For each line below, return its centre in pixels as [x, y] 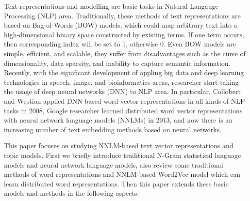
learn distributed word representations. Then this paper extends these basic [116, 183]
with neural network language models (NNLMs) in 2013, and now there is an [118, 120]
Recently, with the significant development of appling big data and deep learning [124, 72]
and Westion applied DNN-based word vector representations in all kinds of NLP [125, 100]
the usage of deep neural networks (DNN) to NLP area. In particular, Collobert [122, 91]
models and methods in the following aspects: [72, 193]
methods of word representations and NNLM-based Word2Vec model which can [122, 174]
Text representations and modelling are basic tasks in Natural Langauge [111, 6]
